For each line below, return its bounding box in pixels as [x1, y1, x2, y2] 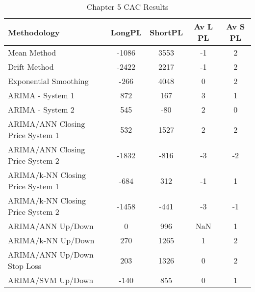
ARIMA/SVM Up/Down [8, 274, 94, 286]
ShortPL [149, 26, 183, 38]
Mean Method [8, 47, 56, 58]
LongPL [110, 26, 142, 38]
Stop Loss [8, 260, 41, 271]
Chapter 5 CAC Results [86, 1, 169, 12]
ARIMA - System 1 [8, 89, 75, 101]
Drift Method [8, 61, 54, 72]
